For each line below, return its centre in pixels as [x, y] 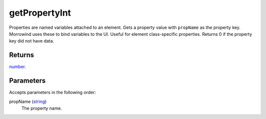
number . [17, 67]
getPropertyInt [40, 13]
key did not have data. [32, 41]
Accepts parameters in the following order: [52, 93]
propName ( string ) [28, 101]
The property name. [42, 108]
